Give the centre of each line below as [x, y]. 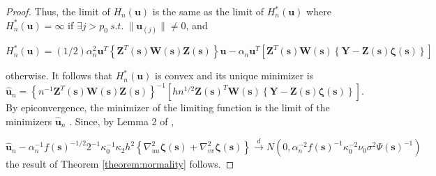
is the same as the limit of [208, 11]
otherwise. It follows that [59, 75]
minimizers [29, 121]
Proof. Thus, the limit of [58, 11]
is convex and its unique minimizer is [234, 75]
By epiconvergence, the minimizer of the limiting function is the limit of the [168, 107]
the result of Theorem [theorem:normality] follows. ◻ [120, 164]
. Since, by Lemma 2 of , [122, 121]
